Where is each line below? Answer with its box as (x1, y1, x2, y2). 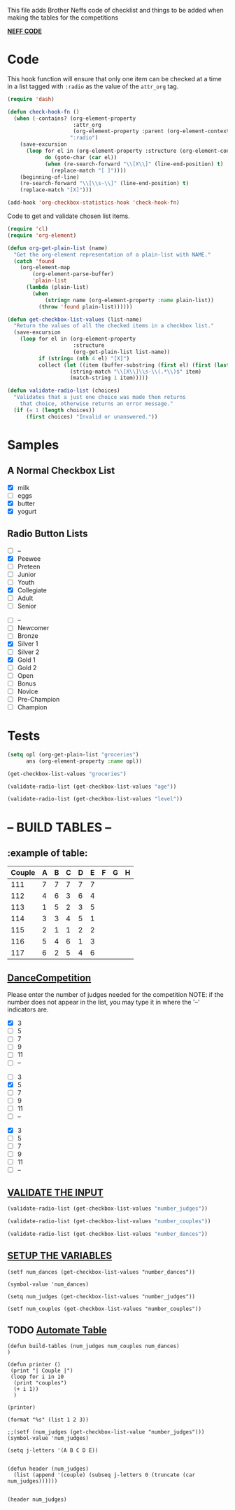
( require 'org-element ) (7, 231, 77, 239)
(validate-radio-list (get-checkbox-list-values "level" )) (7, 796, 183, 803)
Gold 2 (17, 663, 37, 672)
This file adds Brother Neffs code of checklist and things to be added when (7, 6, 224, 14)
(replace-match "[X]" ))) (20, 186, 92, 193)
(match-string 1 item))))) (69, 374, 149, 381)
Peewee (17, 554, 41, 563)
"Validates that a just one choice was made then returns (13, 394, 187, 401)
